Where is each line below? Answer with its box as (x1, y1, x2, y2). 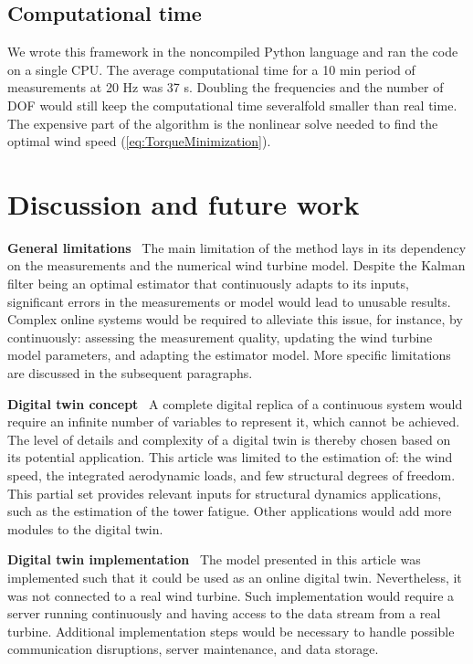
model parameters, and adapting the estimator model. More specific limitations (7, 345, 451, 364)
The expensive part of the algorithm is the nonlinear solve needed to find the (7, 113, 438, 132)
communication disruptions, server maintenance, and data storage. (7, 639, 379, 659)
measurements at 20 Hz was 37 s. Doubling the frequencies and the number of (7, 78, 444, 97)
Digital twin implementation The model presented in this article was (7, 550, 421, 569)
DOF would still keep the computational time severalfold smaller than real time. (7, 95, 457, 114)
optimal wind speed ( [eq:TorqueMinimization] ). (7, 132, 271, 151)
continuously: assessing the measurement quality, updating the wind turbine (7, 327, 433, 346)
